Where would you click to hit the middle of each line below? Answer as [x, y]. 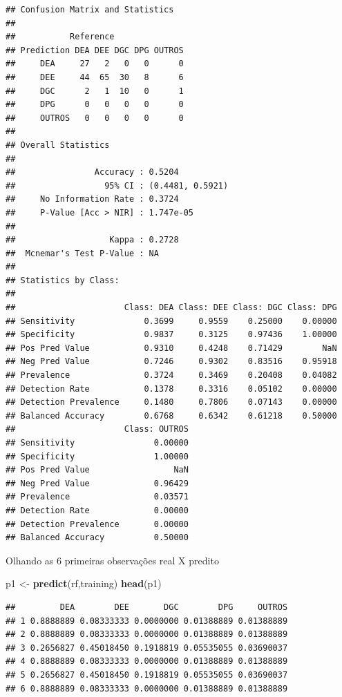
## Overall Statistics [58, 145]
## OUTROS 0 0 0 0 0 [95, 118]
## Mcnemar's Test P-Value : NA [82, 253]
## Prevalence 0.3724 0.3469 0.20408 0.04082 [171, 375]
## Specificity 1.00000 [97, 456]
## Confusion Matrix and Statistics [90, 10]
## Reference [60, 37]
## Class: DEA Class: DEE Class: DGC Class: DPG [171, 308]
